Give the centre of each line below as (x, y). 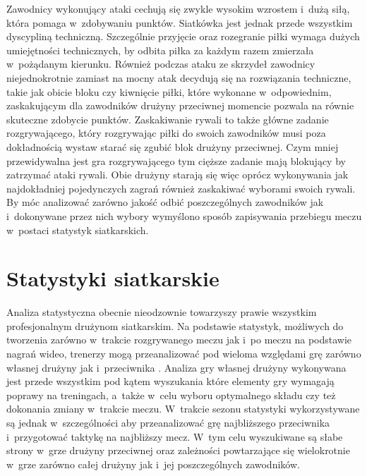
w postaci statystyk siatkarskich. (78, 230)
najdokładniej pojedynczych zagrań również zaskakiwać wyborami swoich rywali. (181, 188)
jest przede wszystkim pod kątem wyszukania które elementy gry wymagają (170, 381)
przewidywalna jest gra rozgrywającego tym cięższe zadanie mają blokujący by (176, 160)
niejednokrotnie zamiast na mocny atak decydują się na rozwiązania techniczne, (179, 77)
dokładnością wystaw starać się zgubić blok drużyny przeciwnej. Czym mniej (173, 146)
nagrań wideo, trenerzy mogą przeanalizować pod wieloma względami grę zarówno (184, 353)
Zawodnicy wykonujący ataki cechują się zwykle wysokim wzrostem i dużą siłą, (178, 8)
